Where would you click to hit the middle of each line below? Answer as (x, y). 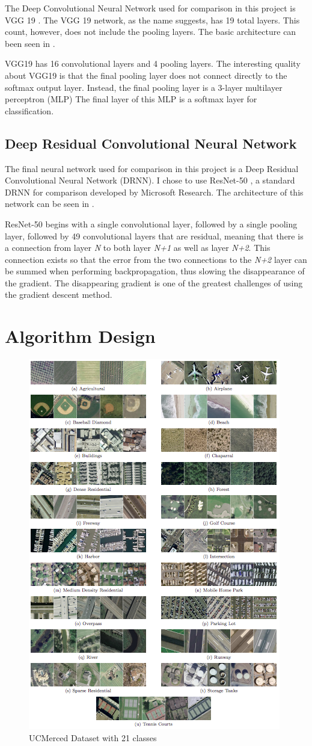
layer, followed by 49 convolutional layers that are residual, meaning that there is (154, 236)
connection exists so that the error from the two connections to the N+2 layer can (156, 259)
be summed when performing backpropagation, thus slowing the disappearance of (155, 271)
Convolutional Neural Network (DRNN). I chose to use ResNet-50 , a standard (150, 180)
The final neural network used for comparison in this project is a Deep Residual (152, 168)
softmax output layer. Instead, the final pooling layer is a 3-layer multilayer (144, 87)
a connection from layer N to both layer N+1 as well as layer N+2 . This (138, 248)
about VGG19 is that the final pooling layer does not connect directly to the (146, 75)
